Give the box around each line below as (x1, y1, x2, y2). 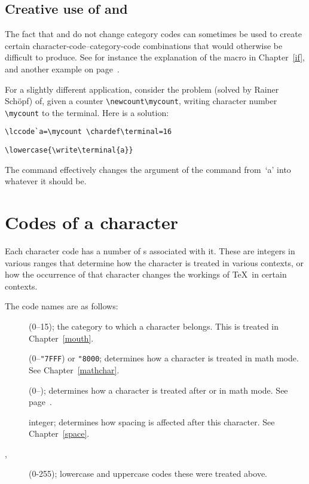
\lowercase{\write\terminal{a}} (5, 146, 133, 155)
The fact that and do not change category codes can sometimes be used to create (5, 28, 302, 40)
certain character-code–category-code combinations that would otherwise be (5, 39, 283, 51)
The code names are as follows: (5, 300, 118, 312)
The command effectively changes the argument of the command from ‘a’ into (5, 163, 291, 175)
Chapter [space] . (29, 427, 90, 440)
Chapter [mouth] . (29, 331, 94, 344)
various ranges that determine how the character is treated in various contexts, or (5, 256, 304, 269)
